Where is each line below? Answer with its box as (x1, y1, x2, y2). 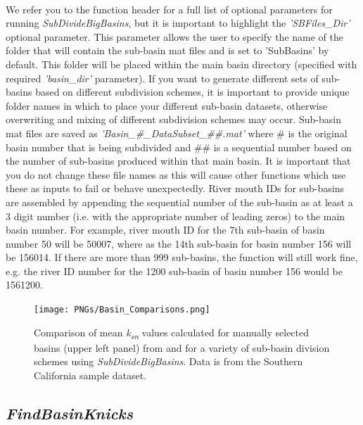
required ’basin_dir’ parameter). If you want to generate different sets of (6, 70, 319, 85)
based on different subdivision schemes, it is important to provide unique (35, 84, 350, 99)
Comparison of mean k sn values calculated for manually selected (34, 324, 310, 341)
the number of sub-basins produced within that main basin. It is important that (6, 153, 351, 168)
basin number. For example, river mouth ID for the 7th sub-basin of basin (6, 222, 325, 237)
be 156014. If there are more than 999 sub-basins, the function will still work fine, (6, 250, 358, 265)
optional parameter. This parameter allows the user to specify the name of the (6, 29, 343, 44)
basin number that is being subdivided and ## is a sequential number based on (6, 139, 352, 154)
